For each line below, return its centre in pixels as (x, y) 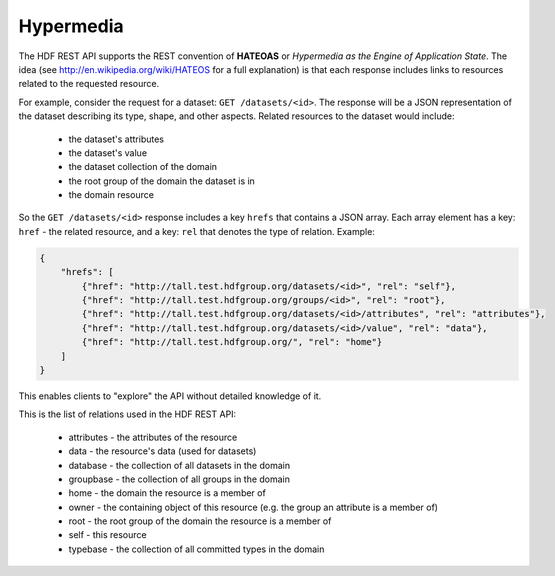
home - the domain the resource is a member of (167, 493)
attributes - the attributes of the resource (153, 437)
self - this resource (107, 535)
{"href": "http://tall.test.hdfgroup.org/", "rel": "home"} (232, 342)
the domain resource (111, 195)
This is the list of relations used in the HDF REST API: (127, 414)
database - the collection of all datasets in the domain (179, 465)
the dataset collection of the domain (143, 167)
